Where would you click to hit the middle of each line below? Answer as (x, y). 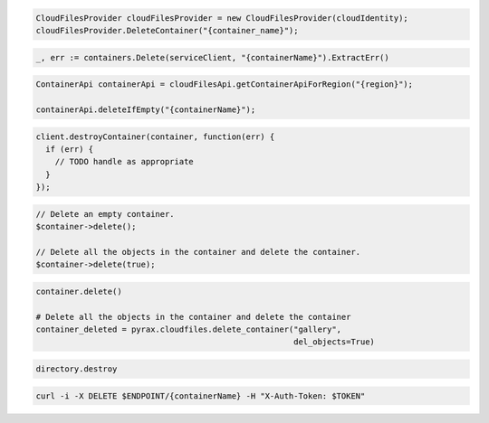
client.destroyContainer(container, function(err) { (155, 136)
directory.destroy (77, 369)
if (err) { (70, 149)
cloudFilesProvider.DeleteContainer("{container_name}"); (167, 30)
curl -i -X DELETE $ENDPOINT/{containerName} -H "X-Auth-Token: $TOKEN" (201, 396)
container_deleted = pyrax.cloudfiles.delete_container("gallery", (189, 329)
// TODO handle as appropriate (124, 162)
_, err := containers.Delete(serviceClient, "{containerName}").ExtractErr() (212, 57)
